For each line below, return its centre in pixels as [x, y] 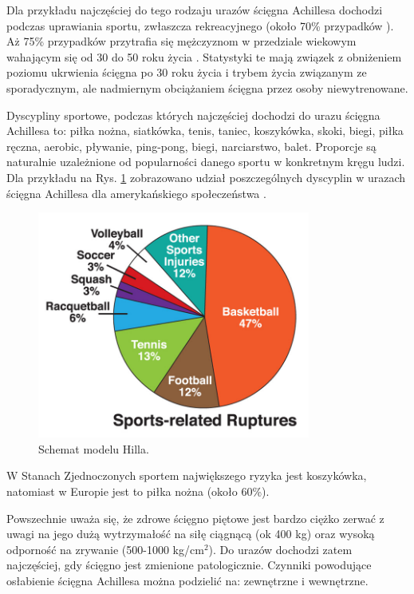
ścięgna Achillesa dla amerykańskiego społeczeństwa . [136, 193]
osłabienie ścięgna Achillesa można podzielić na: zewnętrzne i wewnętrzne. [187, 580]
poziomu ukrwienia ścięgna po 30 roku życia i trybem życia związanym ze [187, 72]
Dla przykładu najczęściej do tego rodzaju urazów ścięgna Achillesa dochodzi [195, 10]
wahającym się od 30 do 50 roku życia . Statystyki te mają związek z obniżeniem [204, 56]
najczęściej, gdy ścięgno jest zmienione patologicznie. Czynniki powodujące [189, 565]
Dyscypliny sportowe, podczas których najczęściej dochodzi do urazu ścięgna [193, 115]
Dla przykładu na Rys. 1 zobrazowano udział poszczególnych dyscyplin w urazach [206, 177]
